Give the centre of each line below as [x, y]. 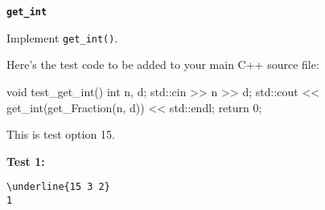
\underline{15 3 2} [58, 187]
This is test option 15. [61, 134]
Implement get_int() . [62, 37]
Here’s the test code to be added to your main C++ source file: [163, 65]
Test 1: [26, 161]
